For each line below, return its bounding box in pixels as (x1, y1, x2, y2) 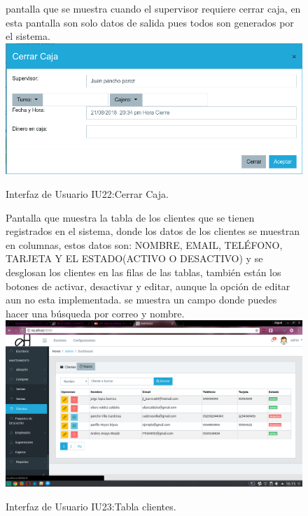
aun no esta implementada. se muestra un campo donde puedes (6, 292, 277, 307)
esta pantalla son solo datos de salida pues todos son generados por (6, 15, 294, 29)
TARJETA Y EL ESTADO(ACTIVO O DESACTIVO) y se (6, 251, 263, 266)
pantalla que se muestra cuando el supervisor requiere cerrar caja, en (6, 1, 301, 15)
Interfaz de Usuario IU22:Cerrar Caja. (6, 187, 169, 201)
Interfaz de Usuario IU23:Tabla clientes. (6, 499, 176, 514)
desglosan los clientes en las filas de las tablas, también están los (6, 265, 281, 280)
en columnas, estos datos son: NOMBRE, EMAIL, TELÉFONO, (6, 237, 283, 252)
